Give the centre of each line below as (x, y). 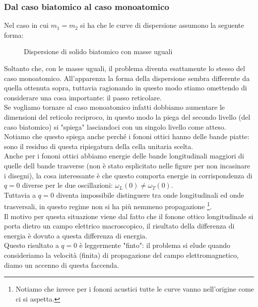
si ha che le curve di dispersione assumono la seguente (162, 25)
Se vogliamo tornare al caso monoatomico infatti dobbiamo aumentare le (115, 107)
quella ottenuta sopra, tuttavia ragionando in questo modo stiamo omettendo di (126, 88)
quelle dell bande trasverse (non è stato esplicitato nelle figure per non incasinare (127, 165)
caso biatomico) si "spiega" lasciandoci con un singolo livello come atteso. (115, 126)
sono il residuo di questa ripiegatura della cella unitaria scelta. (99, 146)
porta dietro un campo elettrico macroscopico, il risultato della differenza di (119, 226)
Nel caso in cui (26, 25)
